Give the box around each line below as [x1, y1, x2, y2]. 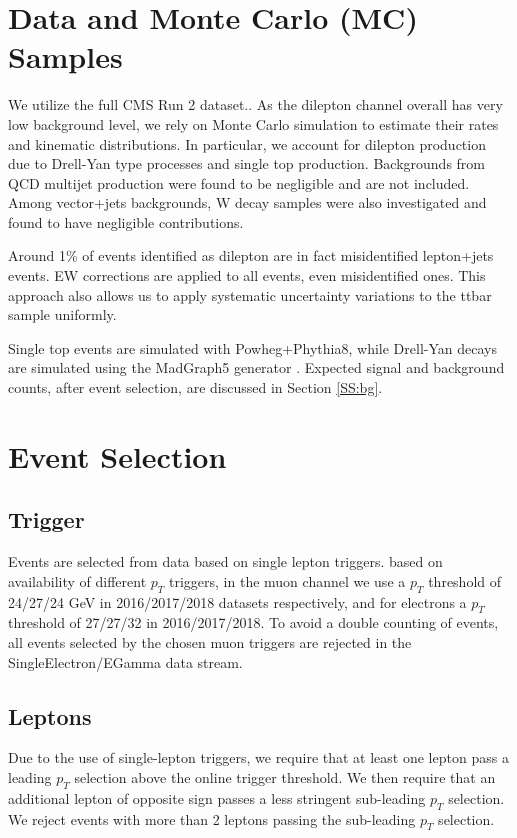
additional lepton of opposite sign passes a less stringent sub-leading [8, 787, 426, 808]
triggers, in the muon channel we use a [169, 570, 406, 591]
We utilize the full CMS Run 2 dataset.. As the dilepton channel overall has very [8, 94, 503, 115]
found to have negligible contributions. [8, 211, 244, 232]
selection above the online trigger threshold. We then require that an [74, 766, 496, 787]
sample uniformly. [8, 304, 117, 325]
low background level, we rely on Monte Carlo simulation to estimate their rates [8, 113, 499, 134]
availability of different [8, 570, 147, 591]
